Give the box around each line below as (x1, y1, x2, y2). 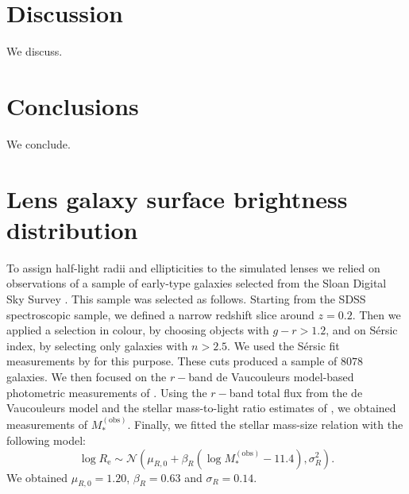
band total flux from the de (229, 384, 363, 400)
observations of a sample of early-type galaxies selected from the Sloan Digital (6, 275, 387, 291)
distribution (6, 213, 138, 245)
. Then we (352, 306, 401, 322)
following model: (6, 431, 86, 448)
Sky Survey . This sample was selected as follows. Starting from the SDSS (6, 290, 366, 307)
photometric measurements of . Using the (6, 384, 207, 400)
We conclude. (6, 135, 71, 152)
